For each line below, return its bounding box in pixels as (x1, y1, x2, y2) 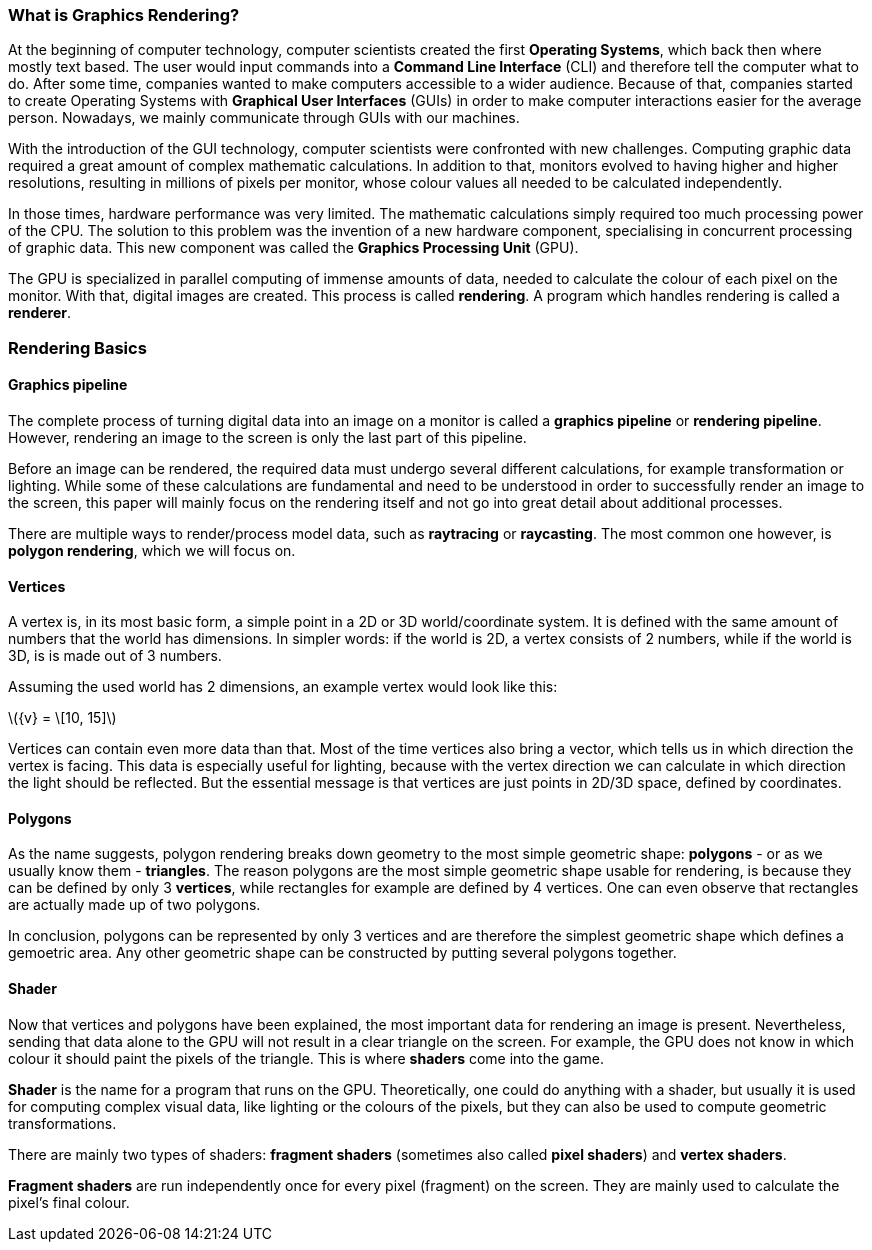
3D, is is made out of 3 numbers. (8, 647, 222, 665)
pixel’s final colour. (8, 1193, 130, 1211)
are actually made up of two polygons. (8, 896, 261, 914)
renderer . (8, 304, 72, 322)
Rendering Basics (8, 337, 147, 358)
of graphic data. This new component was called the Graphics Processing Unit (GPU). (8, 239, 579, 257)
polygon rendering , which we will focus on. (8, 541, 296, 559)
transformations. (8, 1114, 117, 1132)
